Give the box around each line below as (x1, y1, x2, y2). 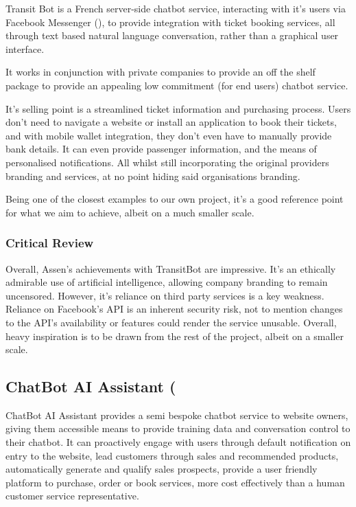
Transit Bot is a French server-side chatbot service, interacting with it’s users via (5, 1, 346, 15)
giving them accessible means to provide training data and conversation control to (5, 421, 351, 436)
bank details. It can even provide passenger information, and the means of (5, 142, 317, 156)
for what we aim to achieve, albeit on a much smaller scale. (5, 205, 254, 219)
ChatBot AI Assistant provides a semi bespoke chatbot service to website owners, (5, 407, 348, 422)
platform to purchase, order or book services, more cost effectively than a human (5, 475, 345, 489)
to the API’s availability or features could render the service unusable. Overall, (5, 315, 337, 329)
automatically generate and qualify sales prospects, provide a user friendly (5, 462, 318, 476)
